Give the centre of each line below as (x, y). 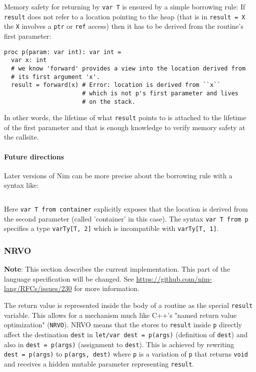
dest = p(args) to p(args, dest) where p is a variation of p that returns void (126, 354)
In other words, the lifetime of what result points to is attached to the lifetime (125, 117)
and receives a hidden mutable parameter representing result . (99, 363)
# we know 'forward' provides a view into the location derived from (128, 68)
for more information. (107, 288)
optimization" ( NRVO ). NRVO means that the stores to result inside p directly (123, 325)
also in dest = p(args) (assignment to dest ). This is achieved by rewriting (119, 344)
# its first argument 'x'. (56, 77)
